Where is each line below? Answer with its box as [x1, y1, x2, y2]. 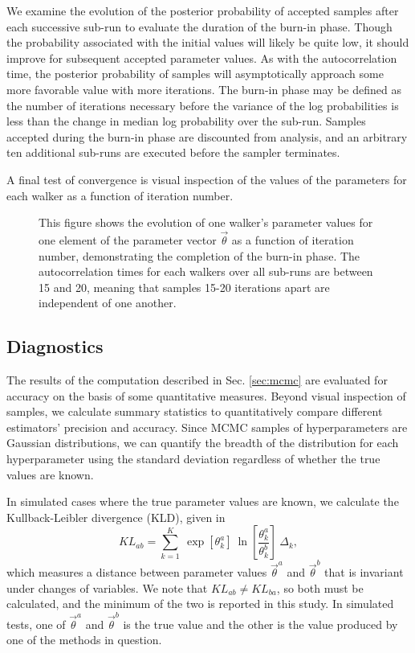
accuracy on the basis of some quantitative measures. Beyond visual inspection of [6, 387, 406, 404]
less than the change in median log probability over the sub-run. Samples [6, 113, 366, 129]
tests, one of [6, 615, 66, 632]
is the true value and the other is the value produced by [123, 615, 398, 632]
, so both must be [276, 579, 364, 596]
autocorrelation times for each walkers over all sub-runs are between [39, 263, 373, 280]
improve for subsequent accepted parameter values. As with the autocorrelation [6, 49, 397, 66]
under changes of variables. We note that [6, 579, 208, 596]
